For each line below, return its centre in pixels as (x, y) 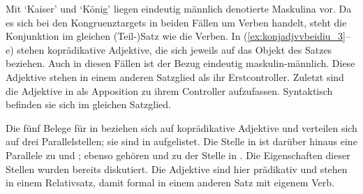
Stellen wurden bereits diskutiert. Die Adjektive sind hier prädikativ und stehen (177, 169)
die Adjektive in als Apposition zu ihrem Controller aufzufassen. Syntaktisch (169, 90)
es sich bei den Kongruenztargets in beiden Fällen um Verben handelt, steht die (176, 22)
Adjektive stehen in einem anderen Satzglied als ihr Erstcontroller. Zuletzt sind (175, 76)
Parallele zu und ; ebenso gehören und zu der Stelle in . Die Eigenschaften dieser (178, 155)
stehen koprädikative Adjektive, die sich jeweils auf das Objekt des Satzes (175, 49)
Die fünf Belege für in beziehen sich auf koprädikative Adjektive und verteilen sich (181, 127)
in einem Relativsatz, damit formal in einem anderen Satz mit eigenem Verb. (170, 182)
